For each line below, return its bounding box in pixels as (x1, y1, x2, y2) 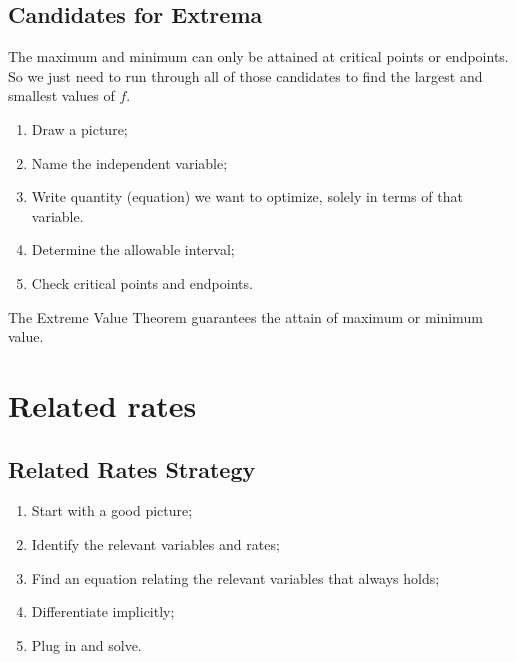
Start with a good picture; (31, 500, 193, 521)
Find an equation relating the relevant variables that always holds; (31, 567, 440, 588)
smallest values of (8, 85, 115, 106)
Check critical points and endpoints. (31, 272, 253, 293)
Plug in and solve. (31, 634, 142, 655)
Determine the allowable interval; (31, 239, 235, 260)
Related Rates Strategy (8, 453, 256, 484)
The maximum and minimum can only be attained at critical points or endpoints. (8, 46, 509, 67)
